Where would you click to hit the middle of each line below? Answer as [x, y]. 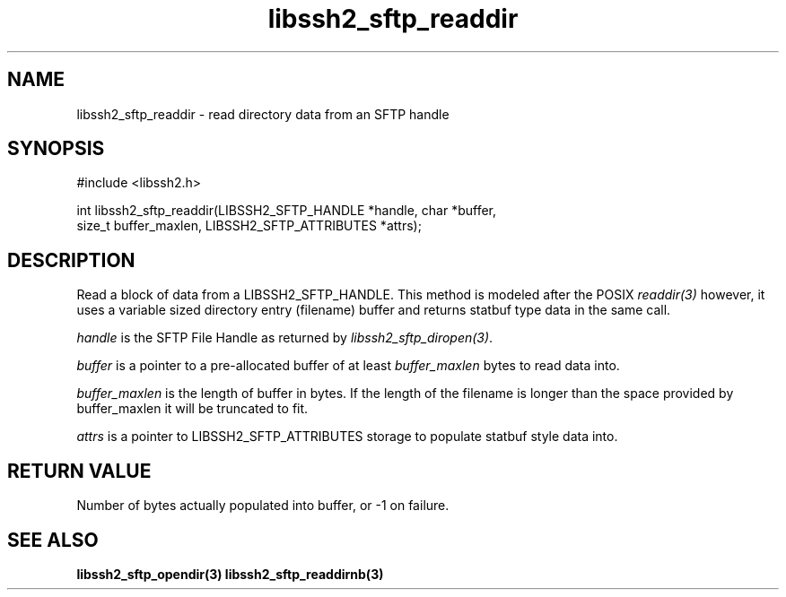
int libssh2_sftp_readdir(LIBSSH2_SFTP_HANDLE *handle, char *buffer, [287, 211]
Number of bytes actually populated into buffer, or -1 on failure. [263, 506]
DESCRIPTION [71, 260]
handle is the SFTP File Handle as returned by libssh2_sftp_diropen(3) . [285, 338]
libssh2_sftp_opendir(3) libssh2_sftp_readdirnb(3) [230, 574]
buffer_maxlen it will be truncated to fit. [192, 409]
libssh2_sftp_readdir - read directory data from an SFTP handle [263, 114]
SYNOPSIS [56, 149]
